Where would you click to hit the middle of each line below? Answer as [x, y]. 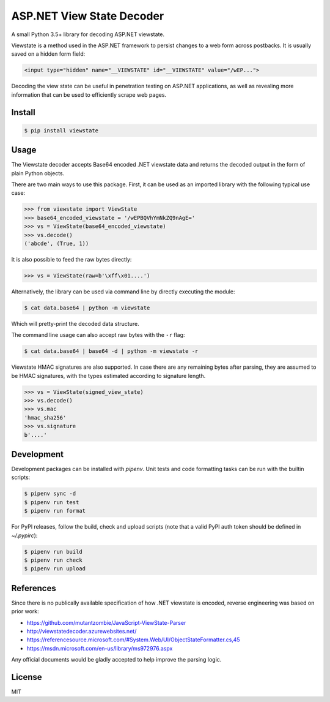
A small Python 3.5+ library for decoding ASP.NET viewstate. [88, 34]
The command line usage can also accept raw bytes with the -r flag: [98, 335]
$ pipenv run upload [55, 569]
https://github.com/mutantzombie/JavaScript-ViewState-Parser [106, 622]
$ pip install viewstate [61, 130]
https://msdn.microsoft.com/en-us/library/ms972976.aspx [100, 648]
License [27, 677]
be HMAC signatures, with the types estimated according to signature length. [108, 376]
